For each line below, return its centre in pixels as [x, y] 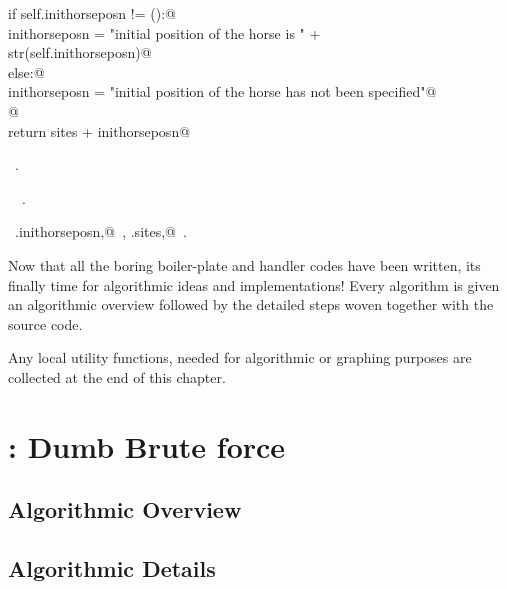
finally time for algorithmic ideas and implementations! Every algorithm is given [254, 284]
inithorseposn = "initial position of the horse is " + [164, 32]
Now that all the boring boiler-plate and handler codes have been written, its [244, 264]
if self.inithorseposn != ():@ [92, 13]
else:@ [26, 71]
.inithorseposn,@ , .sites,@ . [100, 231]
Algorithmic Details [112, 568]
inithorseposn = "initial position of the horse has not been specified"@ [222, 91]
